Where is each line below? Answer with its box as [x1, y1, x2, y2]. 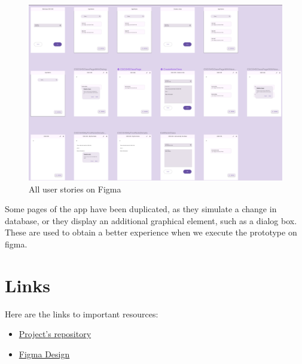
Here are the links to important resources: [5, 307, 158, 320]
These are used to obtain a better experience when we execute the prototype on [5, 226, 297, 238]
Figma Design [19, 347, 70, 360]
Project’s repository [19, 328, 91, 340]
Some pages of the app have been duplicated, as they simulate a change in [5, 203, 277, 215]
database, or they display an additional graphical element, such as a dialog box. [5, 214, 297, 227]
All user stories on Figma [29, 182, 121, 195]
